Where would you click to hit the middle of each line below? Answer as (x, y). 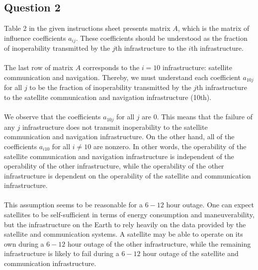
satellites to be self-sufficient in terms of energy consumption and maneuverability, (129, 215)
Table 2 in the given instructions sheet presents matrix (87, 28)
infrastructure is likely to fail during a (62, 253)
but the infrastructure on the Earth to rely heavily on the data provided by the (125, 224)
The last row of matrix (39, 67)
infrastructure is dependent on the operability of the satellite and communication (128, 175)
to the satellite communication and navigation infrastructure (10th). (108, 97)
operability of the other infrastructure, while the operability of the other (114, 166)
